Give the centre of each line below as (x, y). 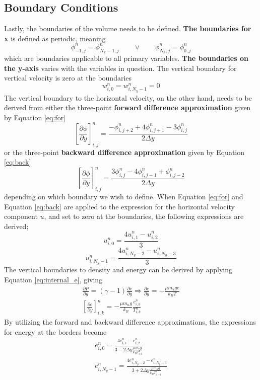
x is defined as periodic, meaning (55, 38)
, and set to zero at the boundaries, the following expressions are (144, 216)
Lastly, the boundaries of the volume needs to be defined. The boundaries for (128, 28)
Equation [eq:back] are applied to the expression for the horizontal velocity (119, 206)
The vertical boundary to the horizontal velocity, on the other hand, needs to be (128, 97)
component (21, 216)
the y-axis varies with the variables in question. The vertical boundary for (120, 68)
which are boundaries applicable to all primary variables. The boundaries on (126, 58)
